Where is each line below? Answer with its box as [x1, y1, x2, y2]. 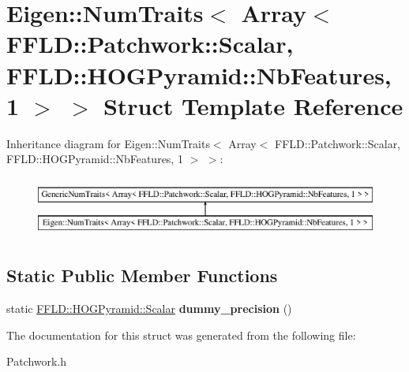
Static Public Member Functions [6, 263, 278, 288]
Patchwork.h [6, 353, 67, 370]
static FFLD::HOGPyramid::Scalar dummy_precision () [6, 300, 292, 317]
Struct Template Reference [103, 89, 403, 121]
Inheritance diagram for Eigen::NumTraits [6, 135, 210, 151]
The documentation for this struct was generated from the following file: [6, 326, 356, 343]
